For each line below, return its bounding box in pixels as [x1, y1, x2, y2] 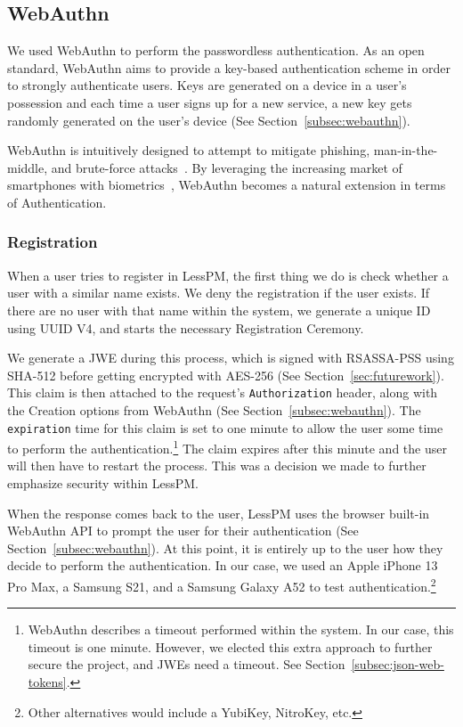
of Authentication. [7, 192, 107, 211]
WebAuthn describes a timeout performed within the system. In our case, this [28, 620, 454, 639]
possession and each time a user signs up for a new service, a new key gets [7, 93, 412, 111]
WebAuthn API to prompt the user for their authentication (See [7, 521, 359, 540]
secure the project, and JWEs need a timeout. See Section [28, 655, 345, 674]
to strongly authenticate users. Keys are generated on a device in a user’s [7, 76, 407, 94]
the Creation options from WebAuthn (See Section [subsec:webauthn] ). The [7, 400, 421, 419]
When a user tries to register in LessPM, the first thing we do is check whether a [7, 265, 449, 284]
